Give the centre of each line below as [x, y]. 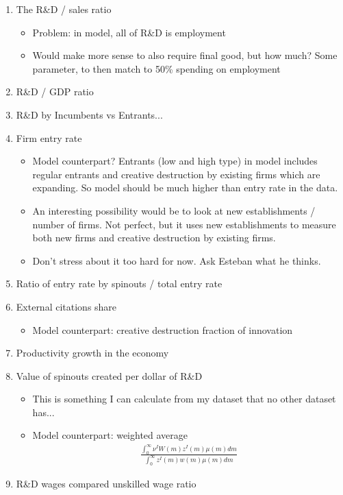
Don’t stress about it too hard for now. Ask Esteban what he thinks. [177, 260]
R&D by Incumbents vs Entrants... [89, 114]
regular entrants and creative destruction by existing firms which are [176, 174]
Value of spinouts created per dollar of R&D [109, 375]
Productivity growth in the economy [92, 353]
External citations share [66, 306]
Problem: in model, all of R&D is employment [129, 32]
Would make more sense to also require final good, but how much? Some [185, 55]
